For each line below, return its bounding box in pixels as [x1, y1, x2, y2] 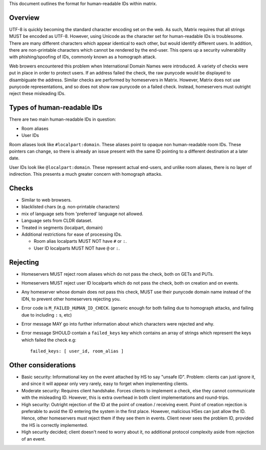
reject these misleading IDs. [9, 91, 66, 96]
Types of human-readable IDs [9, 103, 103, 112]
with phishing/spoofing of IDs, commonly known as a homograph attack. [9, 54, 157, 60]
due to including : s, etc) [21, 312, 72, 318]
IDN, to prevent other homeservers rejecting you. [21, 296, 121, 302]
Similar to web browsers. [21, 197, 72, 203]
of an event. [21, 436, 46, 442]
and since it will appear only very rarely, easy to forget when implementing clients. [21, 381, 189, 386]
